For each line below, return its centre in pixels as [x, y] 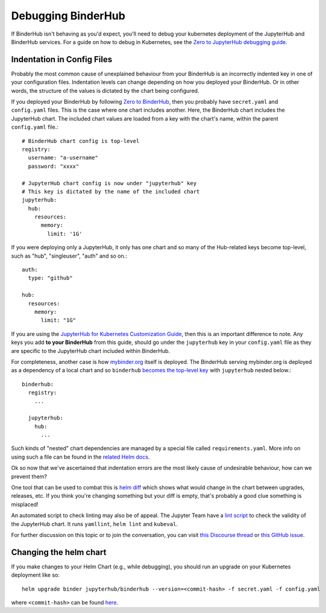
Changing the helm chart [59, 552]
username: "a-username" [63, 158]
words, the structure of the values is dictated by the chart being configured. [105, 91]
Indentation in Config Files [62, 59]
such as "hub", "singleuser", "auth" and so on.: [69, 256]
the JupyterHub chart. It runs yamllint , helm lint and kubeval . [94, 524]
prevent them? [29, 476]
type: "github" [50, 278]
